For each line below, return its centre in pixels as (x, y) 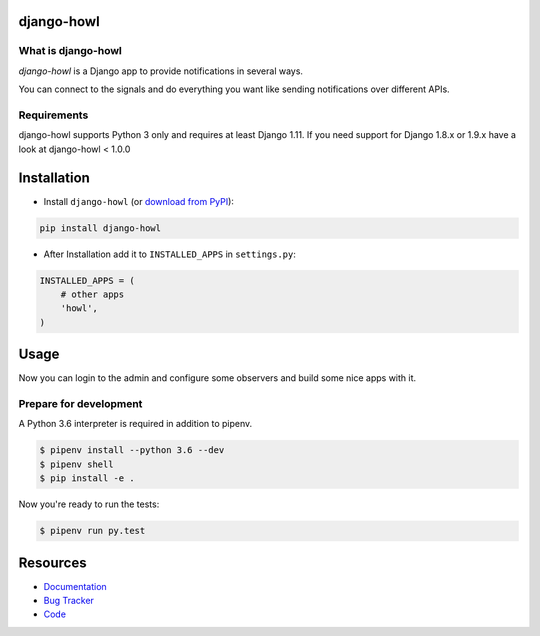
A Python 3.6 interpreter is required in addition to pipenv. (135, 424)
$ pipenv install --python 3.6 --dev (132, 450)
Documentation (75, 586)
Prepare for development (80, 403)
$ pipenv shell (76, 464)
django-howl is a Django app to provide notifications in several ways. (161, 71)
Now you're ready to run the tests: (89, 504)
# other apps (92, 294)
